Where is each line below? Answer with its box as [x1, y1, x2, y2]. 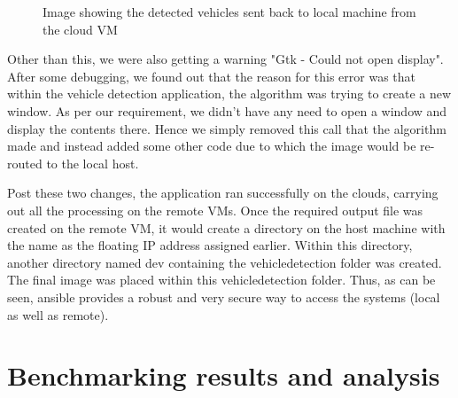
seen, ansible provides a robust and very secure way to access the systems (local [7, 287, 440, 306]
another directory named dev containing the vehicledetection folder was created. [7, 253, 442, 271]
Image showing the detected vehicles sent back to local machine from [43, 3, 416, 20]
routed [7, 153, 43, 172]
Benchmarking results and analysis [7, 357, 440, 394]
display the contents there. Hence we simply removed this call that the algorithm [7, 119, 446, 137]
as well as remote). [7, 305, 109, 324]
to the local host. [46, 153, 139, 172]
